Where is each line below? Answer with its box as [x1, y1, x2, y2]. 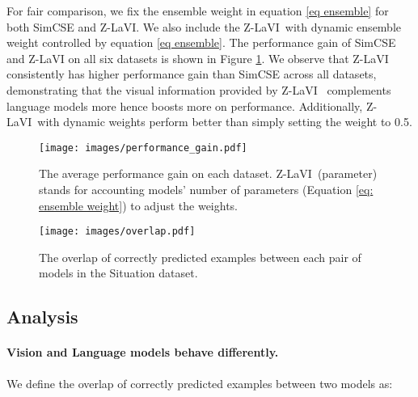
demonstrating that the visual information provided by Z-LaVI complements [6, 81, 391, 98]
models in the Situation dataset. [39, 264, 198, 281]
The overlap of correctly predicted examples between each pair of [39, 248, 361, 265]
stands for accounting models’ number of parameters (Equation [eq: [39, 181, 374, 197]
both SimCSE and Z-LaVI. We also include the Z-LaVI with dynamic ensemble [6, 18, 402, 35]
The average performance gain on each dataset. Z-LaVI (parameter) [39, 165, 378, 182]
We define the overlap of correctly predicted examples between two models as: [6, 374, 393, 391]
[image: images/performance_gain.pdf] [39, 141, 247, 154]
